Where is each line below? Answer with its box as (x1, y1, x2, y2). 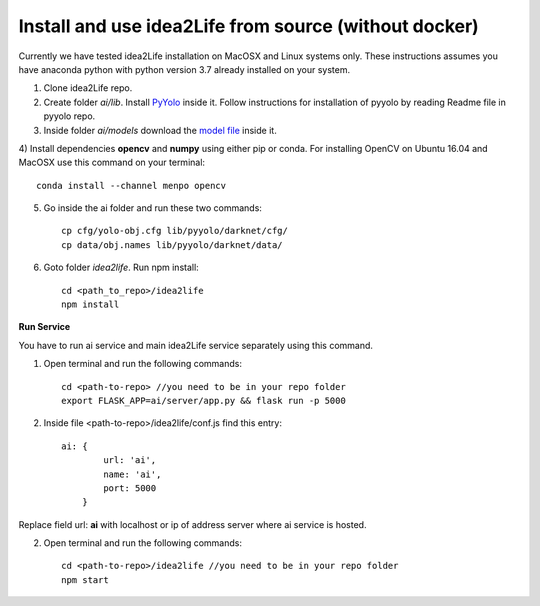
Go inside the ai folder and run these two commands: (43, 202, 262, 214)
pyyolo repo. (43, 110, 96, 122)
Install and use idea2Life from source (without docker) (18, 15, 479, 37)
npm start (61, 574, 109, 585)
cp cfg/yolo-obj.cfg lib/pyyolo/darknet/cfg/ (61, 225, 289, 237)
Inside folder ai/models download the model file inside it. (43, 124, 277, 136)
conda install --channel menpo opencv (36, 180, 227, 191)
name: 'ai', (103, 468, 162, 480)
